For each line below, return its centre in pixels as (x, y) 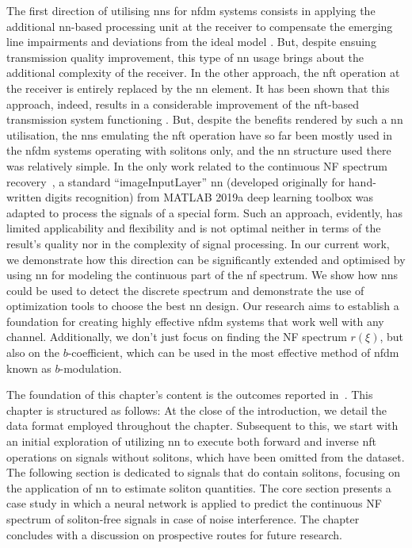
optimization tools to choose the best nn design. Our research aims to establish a (203, 306)
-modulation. (91, 368)
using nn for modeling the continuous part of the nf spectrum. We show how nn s (202, 275)
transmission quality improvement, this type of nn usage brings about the (185, 57)
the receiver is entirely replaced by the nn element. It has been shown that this (198, 88)
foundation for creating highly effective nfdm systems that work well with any (195, 321)
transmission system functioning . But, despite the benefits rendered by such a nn (205, 119)
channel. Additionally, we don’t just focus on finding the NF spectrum (177, 337)
